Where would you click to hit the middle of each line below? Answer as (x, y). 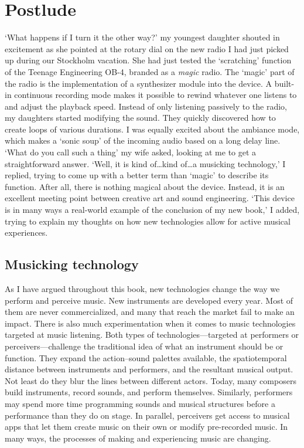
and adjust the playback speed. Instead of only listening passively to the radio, (146, 106)
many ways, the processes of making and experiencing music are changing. (138, 438)
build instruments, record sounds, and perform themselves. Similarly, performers (149, 392)
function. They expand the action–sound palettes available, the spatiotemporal (146, 357)
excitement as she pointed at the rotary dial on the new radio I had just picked (147, 48)
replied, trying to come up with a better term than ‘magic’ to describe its (137, 175)
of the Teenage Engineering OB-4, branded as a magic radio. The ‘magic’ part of (150, 71)
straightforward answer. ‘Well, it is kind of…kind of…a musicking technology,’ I (145, 163)
